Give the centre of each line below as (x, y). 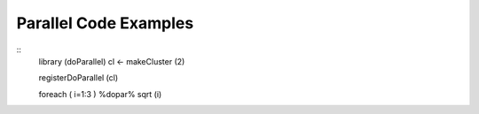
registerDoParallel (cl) (79, 78)
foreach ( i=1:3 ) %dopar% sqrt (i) (100, 94)
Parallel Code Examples (105, 23)
